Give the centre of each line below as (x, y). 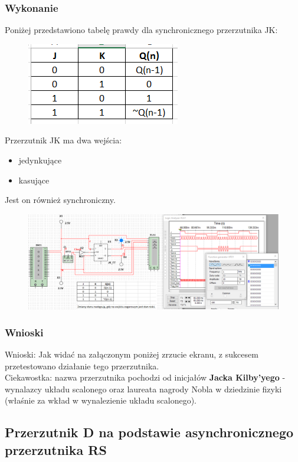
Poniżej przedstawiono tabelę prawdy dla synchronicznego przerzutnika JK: (141, 30)
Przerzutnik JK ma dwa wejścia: (63, 140)
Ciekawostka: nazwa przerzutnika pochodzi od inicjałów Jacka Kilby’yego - (145, 377)
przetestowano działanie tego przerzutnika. (82, 366)
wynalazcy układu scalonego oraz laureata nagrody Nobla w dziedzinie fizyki (143, 389)
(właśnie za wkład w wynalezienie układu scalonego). (101, 400)
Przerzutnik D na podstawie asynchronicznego (149, 432)
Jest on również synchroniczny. (60, 200)
